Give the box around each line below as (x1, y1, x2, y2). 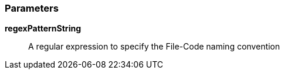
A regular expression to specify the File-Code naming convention (28, 41, 280, 52)
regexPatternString (5, 23, 81, 34)
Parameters (5, 2, 59, 14)
